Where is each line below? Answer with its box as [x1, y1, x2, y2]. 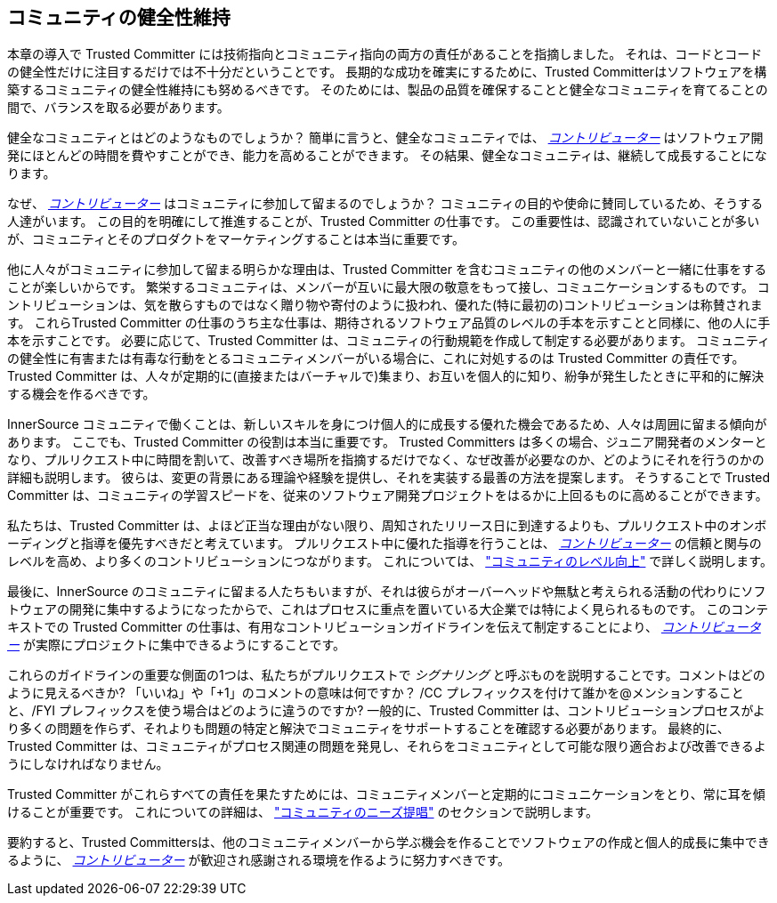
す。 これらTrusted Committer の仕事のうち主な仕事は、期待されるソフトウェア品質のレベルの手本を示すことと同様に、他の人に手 [7, 315, 771, 331]
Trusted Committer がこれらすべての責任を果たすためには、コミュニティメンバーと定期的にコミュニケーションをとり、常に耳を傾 [7, 786, 765, 802]
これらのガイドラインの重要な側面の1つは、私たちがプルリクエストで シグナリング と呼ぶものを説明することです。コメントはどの [7, 667, 765, 683]
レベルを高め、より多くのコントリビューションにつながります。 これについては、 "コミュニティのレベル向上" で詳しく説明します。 [7, 553, 773, 569]
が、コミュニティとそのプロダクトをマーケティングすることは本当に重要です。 [7, 231, 465, 247]
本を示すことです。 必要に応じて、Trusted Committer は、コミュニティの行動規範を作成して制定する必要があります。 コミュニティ [7, 333, 771, 349]
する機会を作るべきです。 [7, 386, 156, 402]
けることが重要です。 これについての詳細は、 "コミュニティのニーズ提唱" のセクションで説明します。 [7, 804, 599, 820]
